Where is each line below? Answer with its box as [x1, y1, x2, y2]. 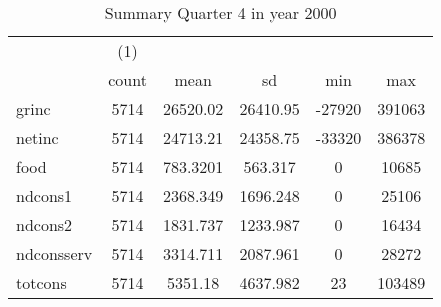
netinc [16, 126, 59, 149]
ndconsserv [16, 242, 93, 265]
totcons [16, 271, 67, 294]
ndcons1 [16, 184, 73, 207]
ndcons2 [16, 213, 73, 236]
